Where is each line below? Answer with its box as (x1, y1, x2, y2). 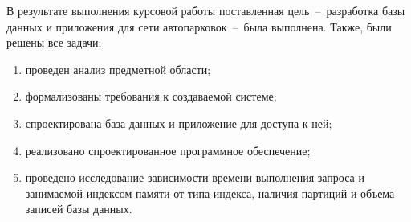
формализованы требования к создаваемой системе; (25, 88, 277, 105)
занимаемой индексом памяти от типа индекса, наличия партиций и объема (25, 184, 395, 201)
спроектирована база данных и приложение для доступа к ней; (25, 114, 332, 131)
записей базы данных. (25, 200, 132, 217)
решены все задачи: (6, 34, 102, 51)
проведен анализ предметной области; (25, 60, 211, 77)
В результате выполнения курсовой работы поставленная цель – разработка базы (6, 2, 405, 18)
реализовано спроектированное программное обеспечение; (25, 142, 311, 158)
